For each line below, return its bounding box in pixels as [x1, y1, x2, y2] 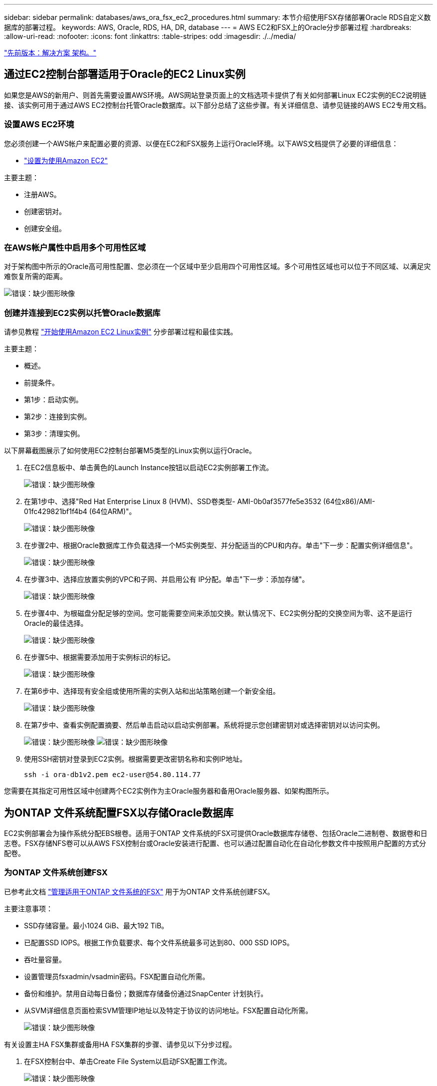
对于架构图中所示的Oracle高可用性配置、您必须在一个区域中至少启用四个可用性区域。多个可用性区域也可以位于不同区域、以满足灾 [4, 262, 431, 271]
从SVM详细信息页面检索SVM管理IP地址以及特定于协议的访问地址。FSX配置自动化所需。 [24, 1006, 312, 1015]
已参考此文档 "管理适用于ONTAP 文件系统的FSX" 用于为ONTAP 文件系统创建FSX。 [4, 887, 274, 896]
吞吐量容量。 [24, 955, 66, 964]
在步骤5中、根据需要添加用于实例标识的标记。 [24, 653, 175, 662]
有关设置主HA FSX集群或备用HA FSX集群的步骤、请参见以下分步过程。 [4, 1040, 236, 1049]
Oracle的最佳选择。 [24, 619, 88, 628]
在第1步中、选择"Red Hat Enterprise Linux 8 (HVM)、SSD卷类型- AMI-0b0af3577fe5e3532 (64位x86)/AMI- [24, 497, 375, 506]
